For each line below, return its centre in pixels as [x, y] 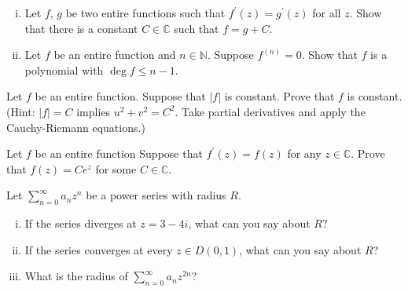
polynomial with [64, 69]
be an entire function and [115, 55]
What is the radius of [76, 276]
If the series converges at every [99, 249]
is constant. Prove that [279, 96]
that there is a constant [81, 28]
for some [116, 168]
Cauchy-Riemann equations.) [76, 127]
